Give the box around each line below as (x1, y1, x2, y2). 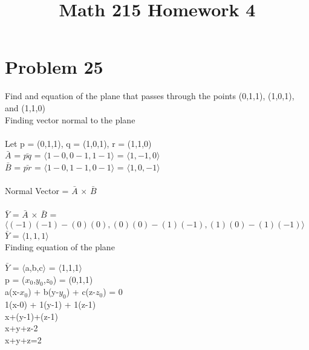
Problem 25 (5, 54, 103, 79)
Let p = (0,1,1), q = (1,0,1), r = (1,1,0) (5, 137, 152, 149)
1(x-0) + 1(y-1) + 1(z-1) (5, 298, 96, 311)
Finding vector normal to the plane (5, 113, 135, 126)
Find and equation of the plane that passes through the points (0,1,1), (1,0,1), (5, 89, 294, 102)
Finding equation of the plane (5, 241, 115, 253)
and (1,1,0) (5, 101, 45, 114)
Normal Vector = (5, 184, 69, 197)
